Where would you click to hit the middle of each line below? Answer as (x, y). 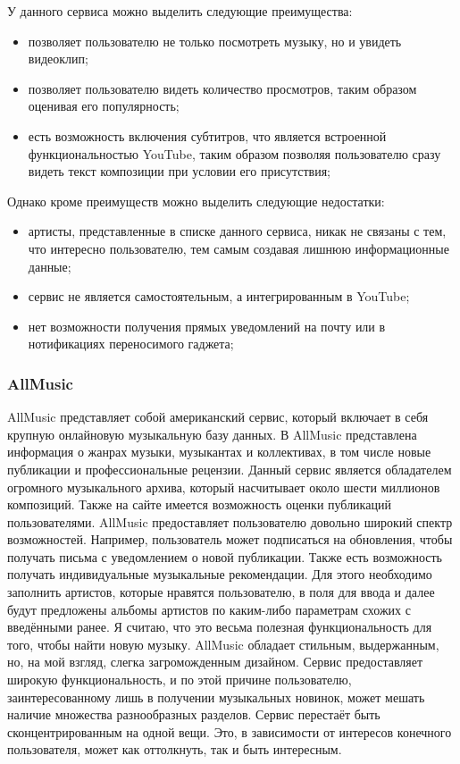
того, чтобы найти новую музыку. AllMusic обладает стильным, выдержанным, (223, 644)
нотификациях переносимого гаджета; (131, 344)
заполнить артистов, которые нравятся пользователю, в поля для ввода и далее (221, 592)
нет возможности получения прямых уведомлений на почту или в (207, 326)
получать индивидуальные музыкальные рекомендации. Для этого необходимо (220, 574)
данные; (50, 266)
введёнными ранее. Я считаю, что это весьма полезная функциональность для (220, 627)
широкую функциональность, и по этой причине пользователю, (180, 680)
